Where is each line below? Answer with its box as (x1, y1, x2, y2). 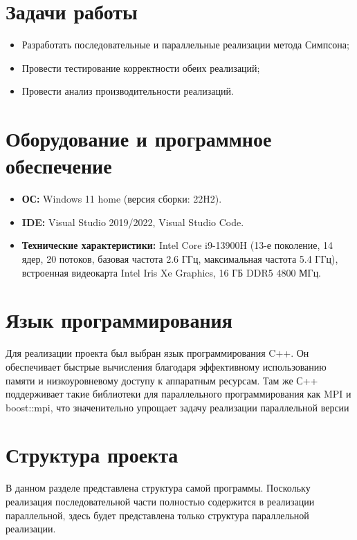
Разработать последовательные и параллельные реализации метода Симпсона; (21, 37, 349, 52)
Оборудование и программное (6, 124, 272, 153)
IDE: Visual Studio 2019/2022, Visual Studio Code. (21, 214, 244, 229)
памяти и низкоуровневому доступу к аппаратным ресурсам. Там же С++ (6, 373, 318, 387)
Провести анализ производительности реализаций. (21, 84, 234, 98)
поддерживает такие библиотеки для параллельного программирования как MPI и (6, 387, 351, 401)
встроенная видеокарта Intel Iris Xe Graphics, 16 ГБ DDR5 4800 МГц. (21, 265, 322, 279)
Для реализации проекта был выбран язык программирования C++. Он (6, 346, 309, 360)
